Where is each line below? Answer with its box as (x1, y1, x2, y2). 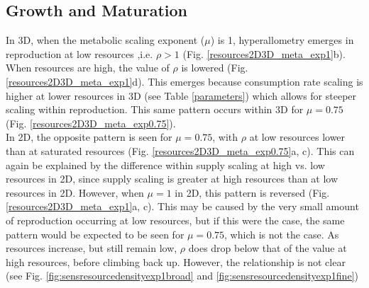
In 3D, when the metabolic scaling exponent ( (6, 33, 205, 47)
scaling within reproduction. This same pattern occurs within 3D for (6, 102, 304, 117)
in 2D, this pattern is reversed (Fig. (175, 185, 330, 200)
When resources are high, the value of (6, 60, 170, 75)
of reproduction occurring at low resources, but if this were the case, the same (6, 212, 345, 227)
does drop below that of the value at (188, 241, 347, 255)
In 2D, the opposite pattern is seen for (6, 129, 172, 144)
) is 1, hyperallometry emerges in (210, 33, 354, 47)
